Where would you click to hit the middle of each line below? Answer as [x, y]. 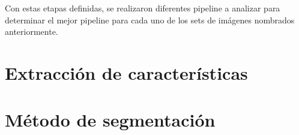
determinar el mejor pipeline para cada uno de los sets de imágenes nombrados [150, 19]
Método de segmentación [110, 120]
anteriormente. [32, 31]
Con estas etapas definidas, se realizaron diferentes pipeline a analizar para [143, 8]
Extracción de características [126, 72]
